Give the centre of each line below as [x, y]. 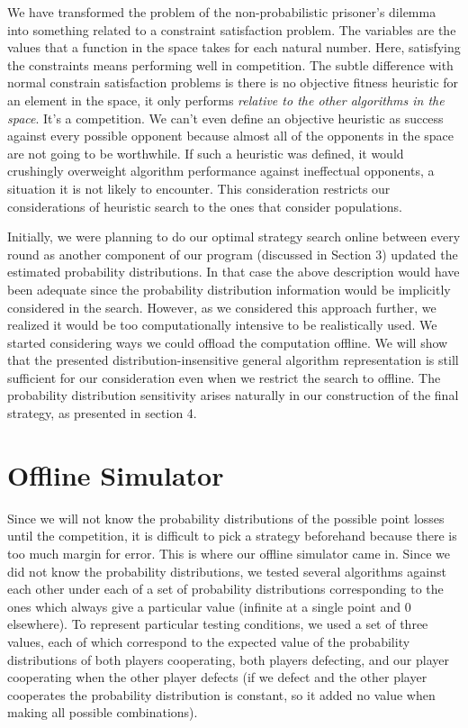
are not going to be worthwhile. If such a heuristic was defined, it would [206, 153]
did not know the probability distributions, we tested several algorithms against [227, 571]
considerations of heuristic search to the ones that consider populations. [205, 206]
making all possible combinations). [103, 712]
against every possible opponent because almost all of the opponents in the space [231, 136]
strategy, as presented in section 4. [102, 413]
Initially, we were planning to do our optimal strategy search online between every [234, 237]
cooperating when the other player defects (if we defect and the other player [217, 677]
